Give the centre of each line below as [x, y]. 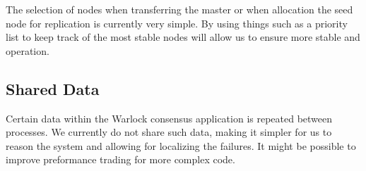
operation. [28, 50]
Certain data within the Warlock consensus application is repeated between [169, 118]
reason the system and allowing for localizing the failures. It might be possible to [181, 145]
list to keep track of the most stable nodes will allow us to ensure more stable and [183, 37]
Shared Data [53, 88]
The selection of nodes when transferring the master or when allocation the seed [179, 9]
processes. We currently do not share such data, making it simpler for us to [169, 132]
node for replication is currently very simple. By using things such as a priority [177, 23]
